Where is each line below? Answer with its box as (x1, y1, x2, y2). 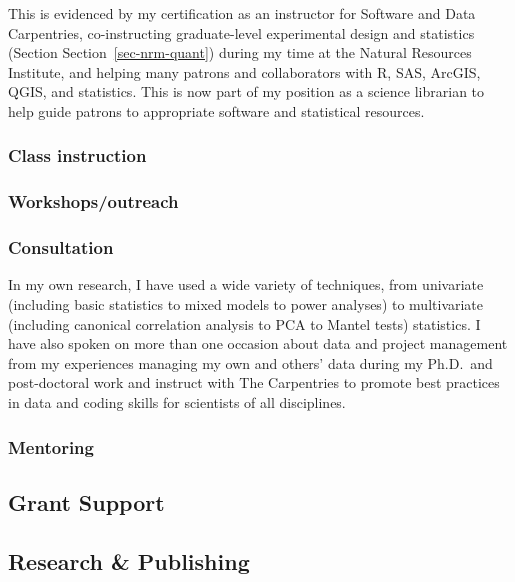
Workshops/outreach (8, 189, 179, 214)
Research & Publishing (8, 545, 250, 576)
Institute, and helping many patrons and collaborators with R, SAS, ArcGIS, (8, 61, 481, 82)
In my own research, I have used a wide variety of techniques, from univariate (8, 274, 484, 295)
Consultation (8, 235, 114, 260)
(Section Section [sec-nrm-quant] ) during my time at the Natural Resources (8, 42, 472, 63)
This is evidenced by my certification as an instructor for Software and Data (8, 3, 476, 23)
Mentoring (8, 434, 94, 459)
